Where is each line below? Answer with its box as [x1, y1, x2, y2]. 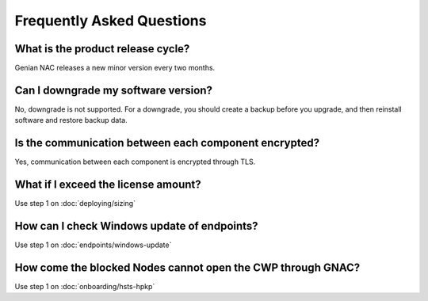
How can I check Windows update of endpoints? [14, 219, 258, 233]
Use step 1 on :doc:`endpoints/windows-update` [14, 240, 172, 250]
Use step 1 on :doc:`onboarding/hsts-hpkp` [14, 281, 155, 291]
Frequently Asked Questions [14, 12, 207, 29]
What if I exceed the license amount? [14, 178, 201, 192]
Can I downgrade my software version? [14, 83, 213, 97]
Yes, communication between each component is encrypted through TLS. [14, 157, 256, 166]
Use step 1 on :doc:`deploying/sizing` [14, 199, 136, 208]
